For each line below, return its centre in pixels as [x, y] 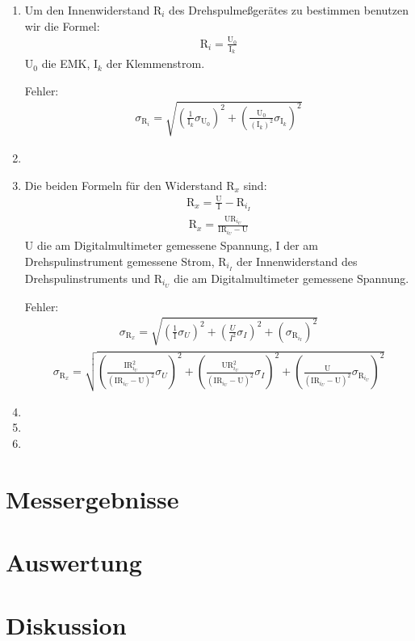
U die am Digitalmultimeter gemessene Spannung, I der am [172, 245]
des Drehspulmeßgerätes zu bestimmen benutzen [289, 10]
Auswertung [74, 562]
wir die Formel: [62, 25]
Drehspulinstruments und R [94, 278]
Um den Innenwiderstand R [93, 10]
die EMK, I [70, 63]
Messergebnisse [92, 498]
